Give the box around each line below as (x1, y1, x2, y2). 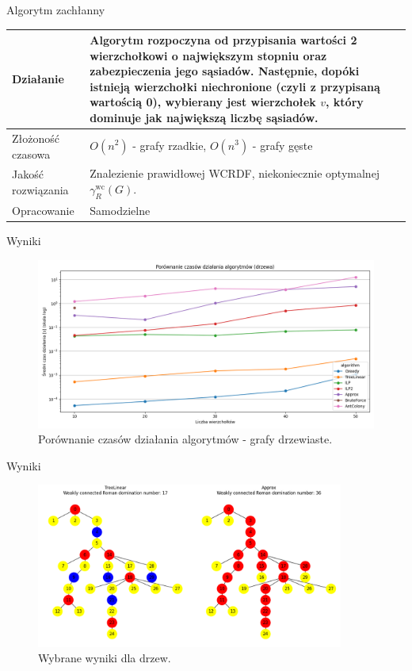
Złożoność (12, 129, 59, 146)
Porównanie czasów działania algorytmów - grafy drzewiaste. (38, 431, 333, 447)
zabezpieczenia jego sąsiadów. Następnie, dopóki (90, 63, 360, 79)
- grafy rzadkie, (132, 136, 207, 153)
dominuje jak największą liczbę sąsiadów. (90, 109, 319, 126)
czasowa (12, 145, 51, 162)
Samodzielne (90, 201, 151, 218)
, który (326, 94, 364, 110)
